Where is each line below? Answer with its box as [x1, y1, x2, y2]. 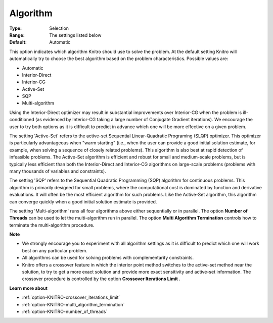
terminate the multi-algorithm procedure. [9, 222, 95, 228]
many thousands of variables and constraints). [9, 168, 106, 174]
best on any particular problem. [22, 247, 88, 253]
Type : [9, 25, 22, 31]
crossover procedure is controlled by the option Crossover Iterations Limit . [22, 276, 180, 282]
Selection [49, 25, 69, 31]
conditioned [9, 117, 34, 123]
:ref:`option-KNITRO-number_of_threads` [22, 308, 108, 314]
